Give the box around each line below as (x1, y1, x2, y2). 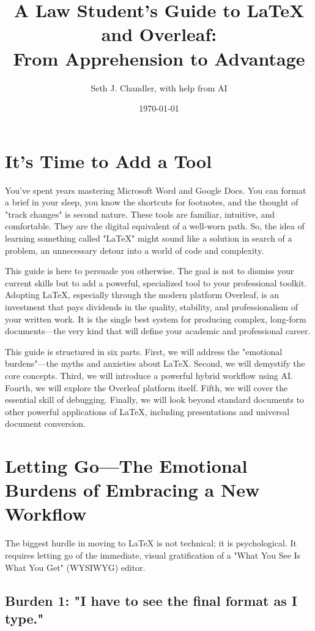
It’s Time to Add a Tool (5, 148, 212, 173)
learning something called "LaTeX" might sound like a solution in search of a (5, 232, 292, 244)
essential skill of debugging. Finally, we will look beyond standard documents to (5, 393, 305, 406)
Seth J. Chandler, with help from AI (91, 81, 228, 94)
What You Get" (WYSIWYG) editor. (5, 560, 146, 573)
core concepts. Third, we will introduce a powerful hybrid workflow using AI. (5, 369, 293, 381)
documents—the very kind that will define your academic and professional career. (5, 324, 311, 337)
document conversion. (5, 417, 86, 430)
